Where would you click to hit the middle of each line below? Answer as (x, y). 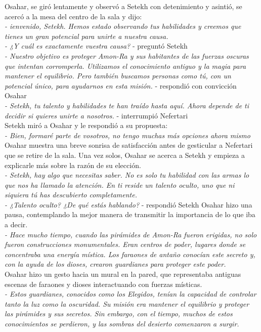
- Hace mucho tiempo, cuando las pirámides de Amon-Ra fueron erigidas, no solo (131, 234)
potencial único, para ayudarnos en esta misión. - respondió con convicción (121, 85)
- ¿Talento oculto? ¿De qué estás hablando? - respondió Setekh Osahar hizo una (128, 204)
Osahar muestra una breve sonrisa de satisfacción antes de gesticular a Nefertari (129, 145)
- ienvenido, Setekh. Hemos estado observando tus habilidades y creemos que (123, 26)
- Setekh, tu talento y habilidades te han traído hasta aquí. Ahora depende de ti (127, 105)
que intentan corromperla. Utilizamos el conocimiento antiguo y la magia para (125, 66)
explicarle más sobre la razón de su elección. (73, 165)
